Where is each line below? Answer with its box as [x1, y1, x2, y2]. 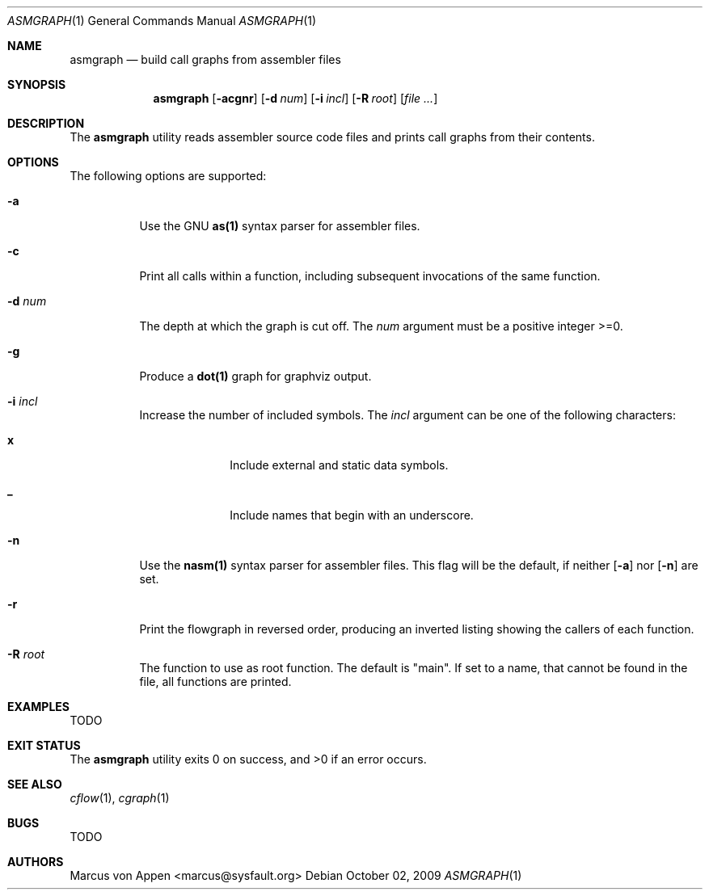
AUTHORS [7, 855, 64, 869]
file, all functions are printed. [139, 675, 292, 688]
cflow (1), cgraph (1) [70, 791, 170, 805]
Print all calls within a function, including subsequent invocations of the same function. [139, 269, 601, 283]
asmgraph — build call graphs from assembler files [70, 53, 341, 66]
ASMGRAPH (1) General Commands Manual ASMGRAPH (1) [7, 14, 317, 27]
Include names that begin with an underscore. [230, 508, 474, 522]
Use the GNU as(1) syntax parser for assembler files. [139, 219, 420, 233]
